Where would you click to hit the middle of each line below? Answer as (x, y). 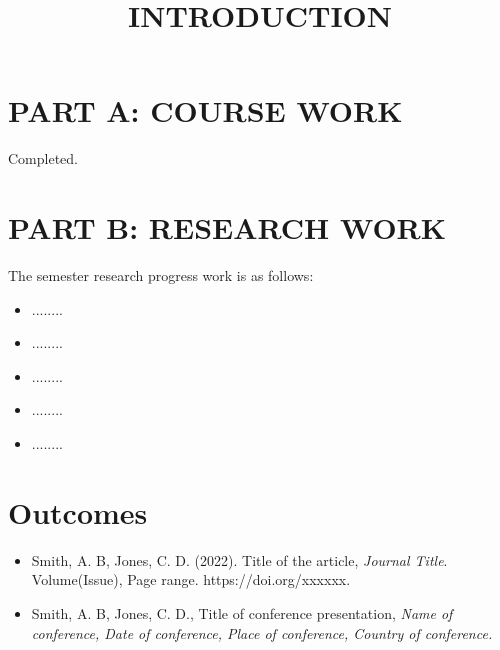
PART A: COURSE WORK (205, 110)
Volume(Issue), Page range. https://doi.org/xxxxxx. (191, 579)
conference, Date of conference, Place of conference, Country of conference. (262, 632)
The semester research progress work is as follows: (161, 275)
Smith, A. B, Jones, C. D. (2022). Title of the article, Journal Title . (239, 559)
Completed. (43, 158)
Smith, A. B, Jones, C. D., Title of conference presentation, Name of (242, 612)
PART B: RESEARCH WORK (227, 227)
